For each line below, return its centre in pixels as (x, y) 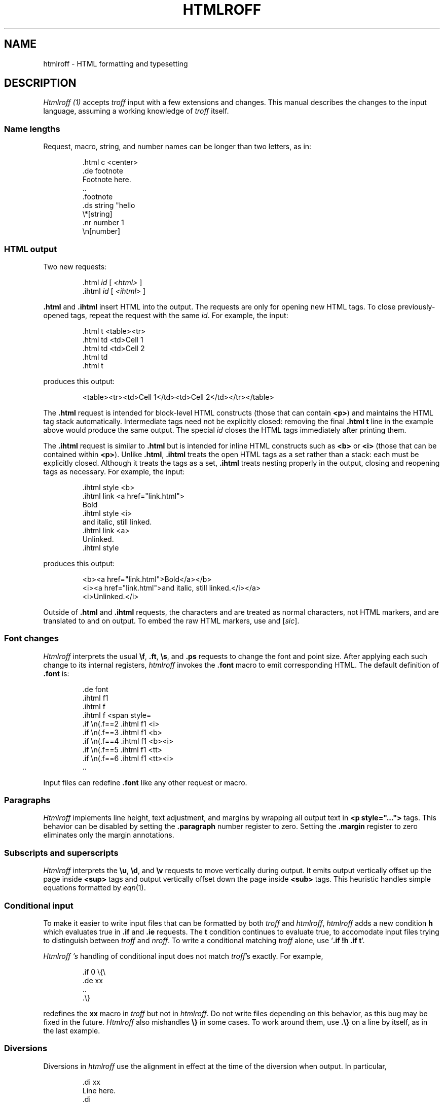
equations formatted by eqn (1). (95, 888)
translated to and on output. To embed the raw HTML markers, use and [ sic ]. (171, 620)
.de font (95, 689)
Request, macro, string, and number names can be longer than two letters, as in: (177, 147)
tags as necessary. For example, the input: (114, 471)
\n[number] (101, 231)
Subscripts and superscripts (61, 853)
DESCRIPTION (40, 83)
